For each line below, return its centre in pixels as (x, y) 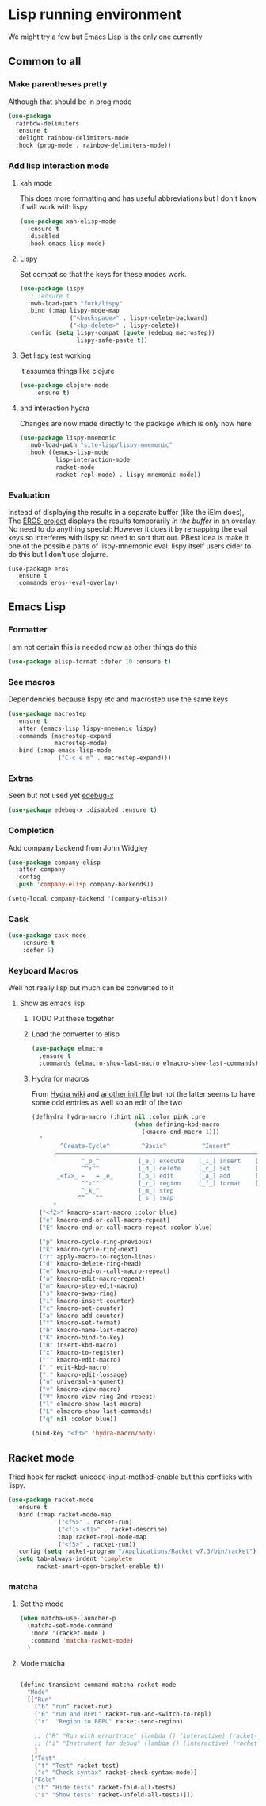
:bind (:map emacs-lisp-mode (63, 751)
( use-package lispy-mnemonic (68, 438)
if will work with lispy (54, 207)
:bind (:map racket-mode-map (63, 1515)
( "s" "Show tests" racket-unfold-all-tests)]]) (114, 1795)
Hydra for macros (60, 1078)
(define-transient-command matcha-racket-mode (98, 1685)
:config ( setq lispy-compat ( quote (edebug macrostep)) (121, 333)
